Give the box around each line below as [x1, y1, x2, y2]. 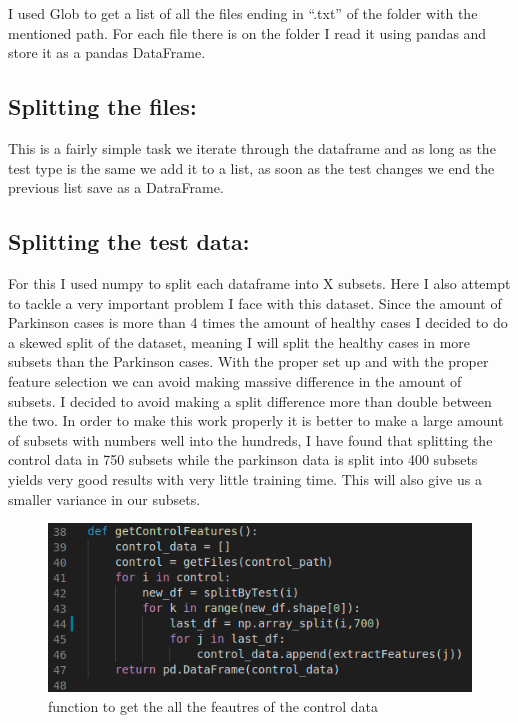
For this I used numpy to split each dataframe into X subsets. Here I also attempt [8, 272, 511, 293]
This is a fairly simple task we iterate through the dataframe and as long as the [8, 137, 496, 158]
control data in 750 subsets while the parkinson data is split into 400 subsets [8, 449, 478, 470]
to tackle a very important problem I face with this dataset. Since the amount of [8, 292, 502, 313]
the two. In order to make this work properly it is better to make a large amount [8, 410, 504, 431]
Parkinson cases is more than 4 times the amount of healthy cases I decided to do [8, 312, 508, 333]
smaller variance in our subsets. [8, 488, 201, 509]
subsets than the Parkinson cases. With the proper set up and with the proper [8, 351, 489, 372]
